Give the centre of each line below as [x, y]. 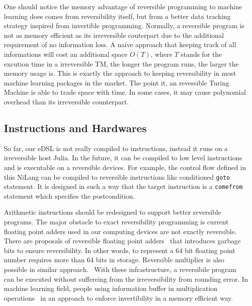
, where [162, 54]
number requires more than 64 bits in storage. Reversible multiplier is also [114, 260]
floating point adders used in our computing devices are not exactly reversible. [120, 231]
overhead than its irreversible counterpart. [66, 101]
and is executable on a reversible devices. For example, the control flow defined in [125, 167]
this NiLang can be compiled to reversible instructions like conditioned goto [117, 177]
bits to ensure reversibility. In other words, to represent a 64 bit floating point [120, 250]
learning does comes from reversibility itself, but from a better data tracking [117, 16]
